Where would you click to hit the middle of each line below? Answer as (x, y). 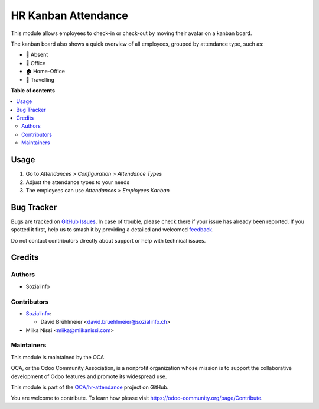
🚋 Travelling (40, 79)
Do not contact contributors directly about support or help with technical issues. (108, 240)
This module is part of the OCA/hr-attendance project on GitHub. (90, 387)
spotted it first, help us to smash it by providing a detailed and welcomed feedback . (112, 230)
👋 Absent (37, 55)
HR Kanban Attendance (69, 15)
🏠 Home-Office (45, 72)
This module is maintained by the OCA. (58, 357)
